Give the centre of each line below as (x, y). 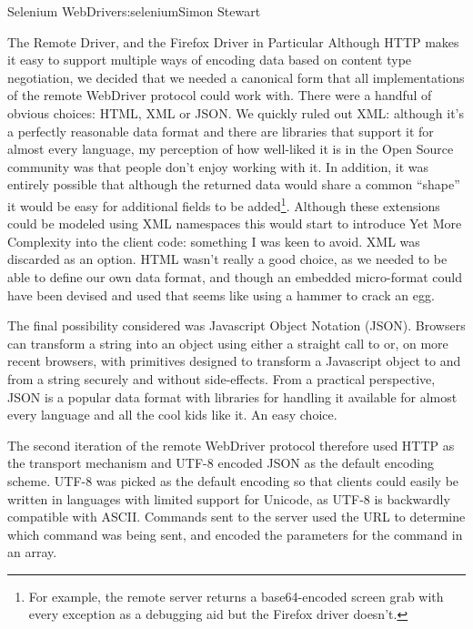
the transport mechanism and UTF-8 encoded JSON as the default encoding (221, 463)
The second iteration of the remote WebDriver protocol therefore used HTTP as (231, 445)
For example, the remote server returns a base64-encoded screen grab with (236, 596)
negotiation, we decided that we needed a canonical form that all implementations (236, 77)
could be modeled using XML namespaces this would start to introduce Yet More (235, 223)
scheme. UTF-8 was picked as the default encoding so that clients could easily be (233, 480)
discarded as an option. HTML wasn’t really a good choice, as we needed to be (227, 259)
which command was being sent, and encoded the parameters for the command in (235, 534)
